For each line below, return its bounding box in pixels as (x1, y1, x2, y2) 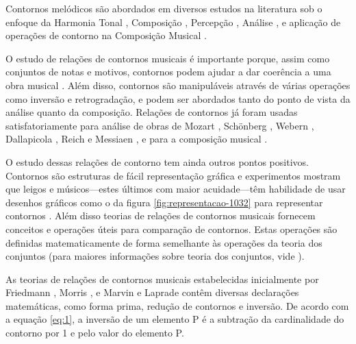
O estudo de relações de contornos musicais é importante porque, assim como (5, 51, 330, 65)
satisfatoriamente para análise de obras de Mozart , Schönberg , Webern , (5, 118, 314, 132)
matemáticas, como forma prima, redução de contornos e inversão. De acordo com (5, 298, 349, 312)
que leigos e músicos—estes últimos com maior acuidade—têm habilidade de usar (5, 182, 346, 196)
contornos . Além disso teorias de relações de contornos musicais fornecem (5, 208, 316, 223)
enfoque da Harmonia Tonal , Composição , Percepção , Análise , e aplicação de (5, 14, 341, 29)
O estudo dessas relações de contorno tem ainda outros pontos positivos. (5, 154, 309, 169)
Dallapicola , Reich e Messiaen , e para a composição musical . (5, 132, 268, 146)
